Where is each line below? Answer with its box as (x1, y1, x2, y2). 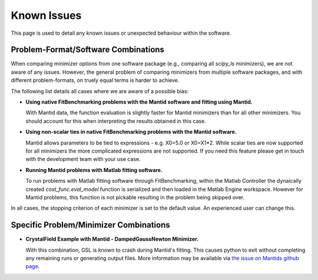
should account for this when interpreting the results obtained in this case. (25, 117, 206, 124)
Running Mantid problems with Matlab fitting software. (25, 166, 163, 173)
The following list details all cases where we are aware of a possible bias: (11, 87, 189, 94)
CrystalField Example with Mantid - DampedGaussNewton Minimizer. (25, 236, 199, 243)
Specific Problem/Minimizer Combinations (11, 220, 170, 230)
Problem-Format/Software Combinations (11, 45, 165, 55)
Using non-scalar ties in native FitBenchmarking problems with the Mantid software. (25, 129, 237, 136)
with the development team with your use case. (25, 156, 141, 163)
